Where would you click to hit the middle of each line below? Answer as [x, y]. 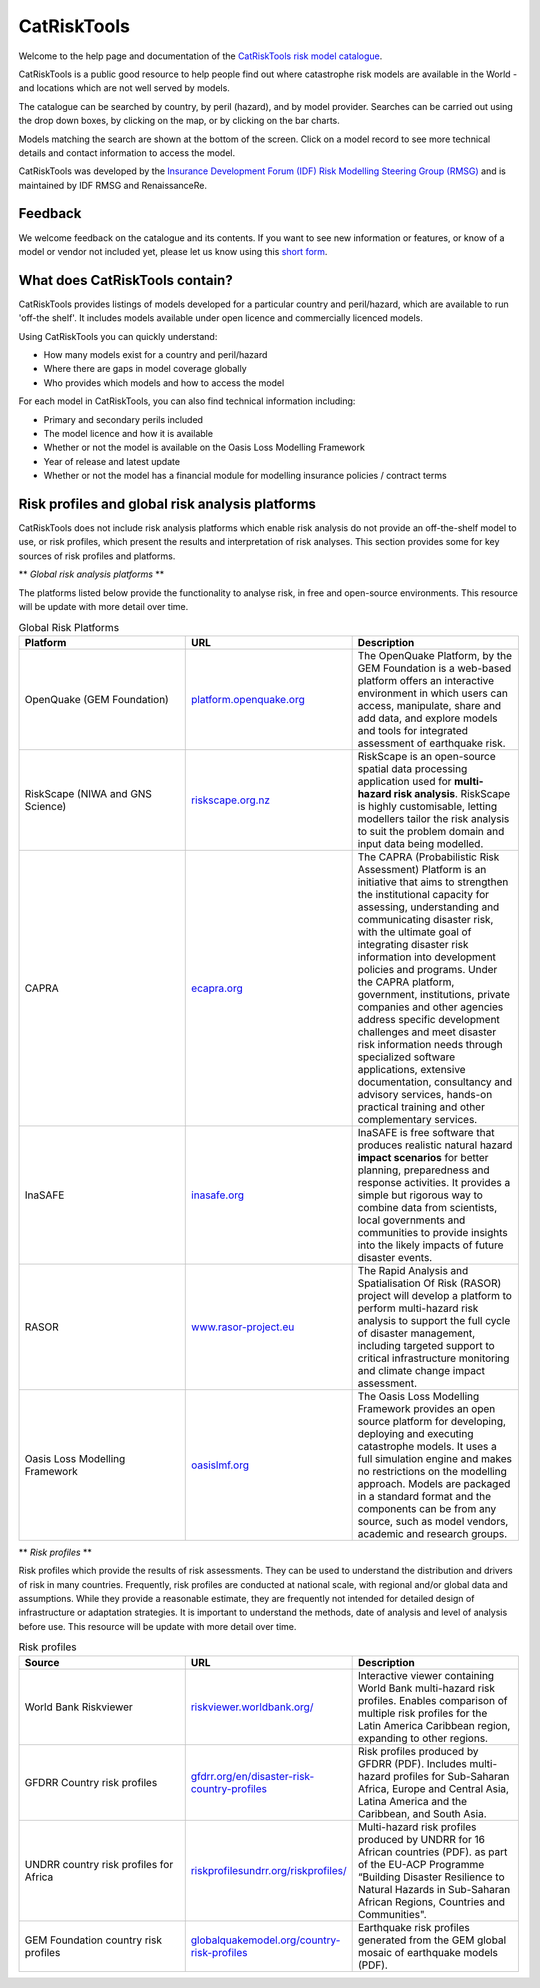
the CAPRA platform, [406, 982]
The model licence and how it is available [128, 433]
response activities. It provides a [434, 1182]
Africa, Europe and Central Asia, [433, 1788]
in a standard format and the [424, 1496]
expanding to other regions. [423, 1738]
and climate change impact [421, 1370]
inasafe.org [218, 1195]
